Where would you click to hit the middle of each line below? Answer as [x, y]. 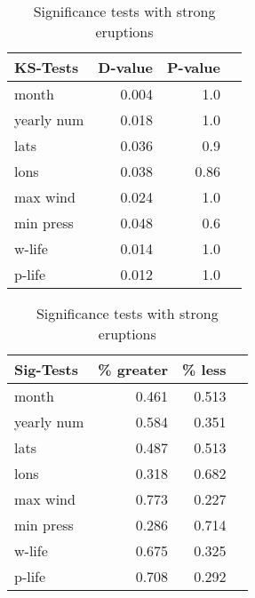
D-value [125, 67]
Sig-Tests [47, 369]
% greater [133, 369]
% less [204, 369]
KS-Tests [47, 67]
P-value [194, 67]
